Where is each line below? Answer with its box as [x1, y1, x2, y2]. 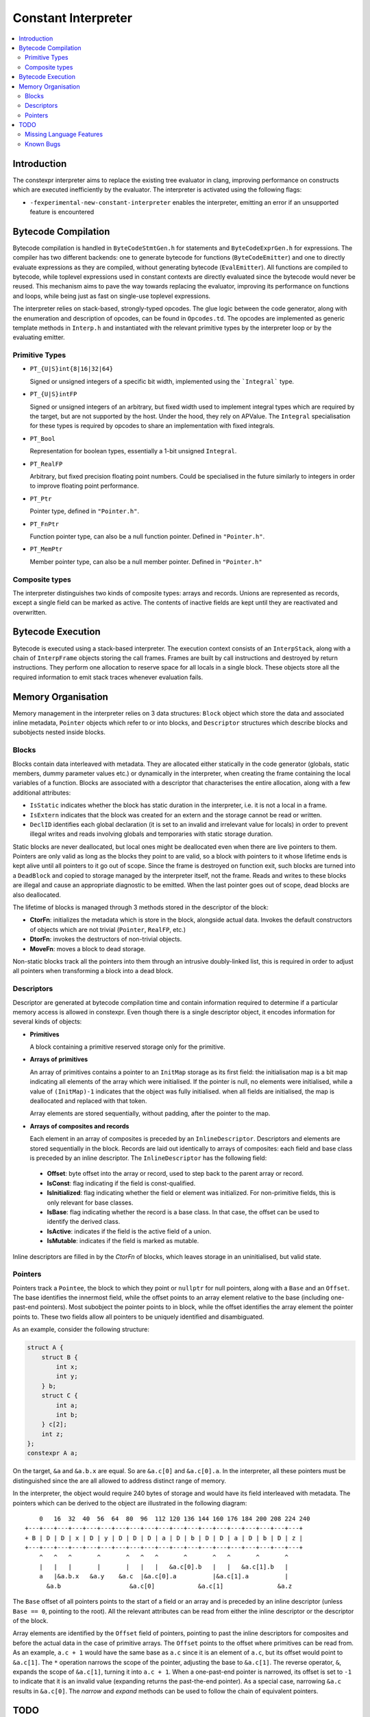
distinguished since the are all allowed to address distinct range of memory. [12, 1477, 226, 1485]
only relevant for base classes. [47, 1198, 134, 1207]
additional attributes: [12, 788, 71, 797]
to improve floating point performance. [29, 481, 140, 490]
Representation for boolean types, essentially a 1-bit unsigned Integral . [29, 447, 237, 455]
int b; [56, 1411, 78, 1418]
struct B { [41, 1353, 78, 1361]
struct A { [27, 1343, 64, 1352]
